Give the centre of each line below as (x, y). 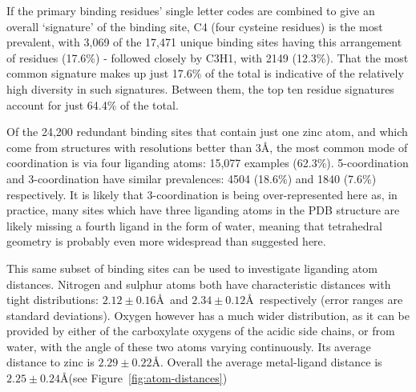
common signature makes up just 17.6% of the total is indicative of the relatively (205, 73)
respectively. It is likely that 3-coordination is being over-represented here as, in (202, 194)
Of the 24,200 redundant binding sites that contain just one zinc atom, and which (207, 132)
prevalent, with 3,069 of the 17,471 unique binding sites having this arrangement (204, 42)
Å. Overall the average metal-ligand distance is (267, 362)
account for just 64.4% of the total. (93, 104)
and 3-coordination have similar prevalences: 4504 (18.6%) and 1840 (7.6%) (192, 178)
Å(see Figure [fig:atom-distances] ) (143, 378)
